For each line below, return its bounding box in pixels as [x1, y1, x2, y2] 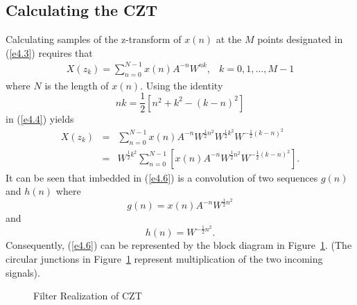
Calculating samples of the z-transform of [6, 32, 182, 46]
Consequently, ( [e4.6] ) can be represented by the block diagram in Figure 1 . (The [6, 238, 352, 252]
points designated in [257, 32, 343, 46]
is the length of [44, 78, 109, 92]
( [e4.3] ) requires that [6, 45, 93, 60]
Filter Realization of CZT [33, 288, 142, 303]
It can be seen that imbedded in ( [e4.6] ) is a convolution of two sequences [6, 170, 318, 184]
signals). [6, 265, 40, 279]
